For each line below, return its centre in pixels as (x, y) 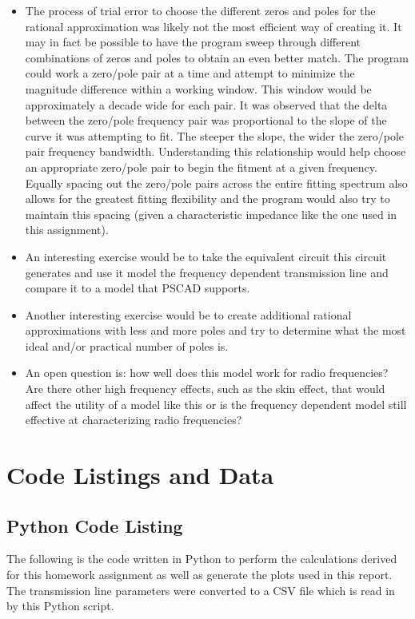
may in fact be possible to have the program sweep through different (193, 42)
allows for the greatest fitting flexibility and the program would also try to (207, 198)
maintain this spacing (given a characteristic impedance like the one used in (211, 214)
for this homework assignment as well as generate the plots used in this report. (200, 575)
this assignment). (67, 230)
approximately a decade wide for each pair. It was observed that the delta (206, 104)
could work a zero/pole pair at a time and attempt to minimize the (190, 73)
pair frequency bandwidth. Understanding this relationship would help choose (215, 151)
